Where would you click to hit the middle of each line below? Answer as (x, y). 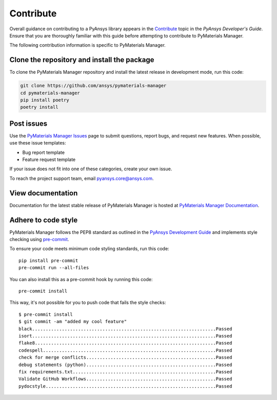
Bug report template (44, 152)
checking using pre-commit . (39, 239)
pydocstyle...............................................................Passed (125, 386)
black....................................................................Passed (125, 329)
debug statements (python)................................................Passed (125, 365)
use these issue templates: (38, 143)
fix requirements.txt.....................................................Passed (125, 372)
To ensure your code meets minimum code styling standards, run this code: (89, 249)
